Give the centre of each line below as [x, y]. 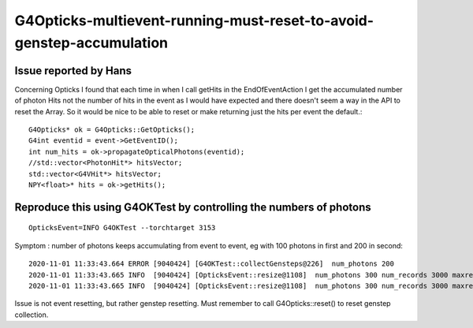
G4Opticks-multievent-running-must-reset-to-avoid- [194, 20]
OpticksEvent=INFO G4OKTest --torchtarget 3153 [122, 228]
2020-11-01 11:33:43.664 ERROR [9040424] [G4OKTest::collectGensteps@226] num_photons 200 [211, 264]
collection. [32, 315]
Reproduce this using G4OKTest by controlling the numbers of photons [193, 207]
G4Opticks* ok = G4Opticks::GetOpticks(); [112, 130]
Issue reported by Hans [73, 71]
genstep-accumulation [91, 43]
